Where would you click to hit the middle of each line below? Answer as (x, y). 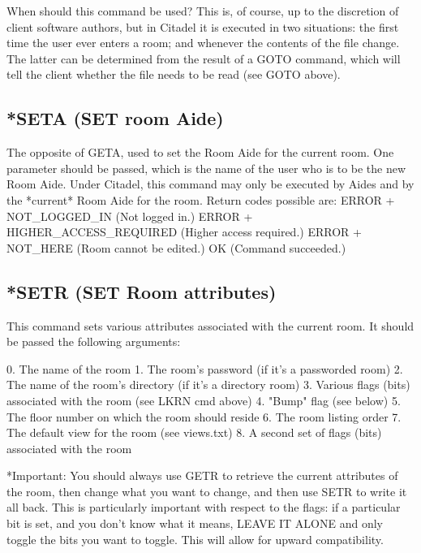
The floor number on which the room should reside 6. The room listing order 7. (204, 416)
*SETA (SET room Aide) (115, 118)
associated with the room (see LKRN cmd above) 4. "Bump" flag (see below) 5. (204, 400)
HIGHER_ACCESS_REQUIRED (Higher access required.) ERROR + (184, 232)
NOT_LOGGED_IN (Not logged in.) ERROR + (130, 216)
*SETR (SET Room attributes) (142, 291)
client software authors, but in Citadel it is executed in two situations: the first (203, 26)
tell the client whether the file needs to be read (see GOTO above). (174, 74)
